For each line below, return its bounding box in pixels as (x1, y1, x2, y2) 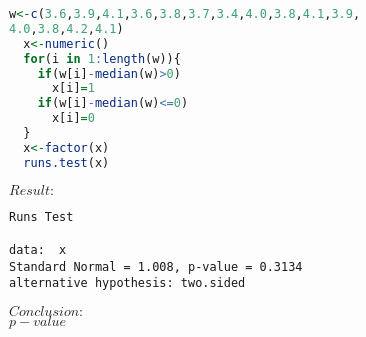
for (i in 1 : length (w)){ (23, 51, 181, 66)
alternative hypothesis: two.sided (9, 276, 246, 291)
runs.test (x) (23, 155, 110, 170)
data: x (9, 242, 67, 257)
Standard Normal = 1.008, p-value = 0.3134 (9, 259, 303, 274)
